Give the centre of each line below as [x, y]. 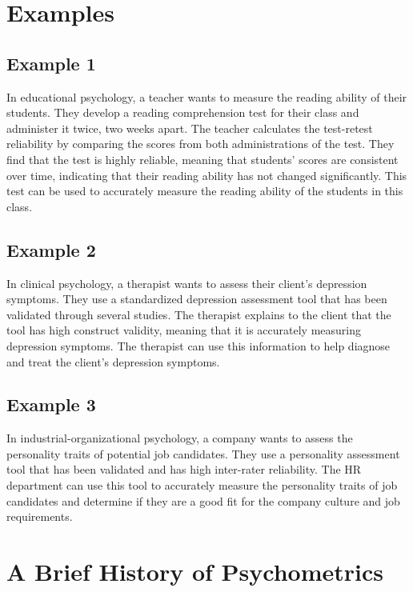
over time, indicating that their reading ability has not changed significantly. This [207, 175]
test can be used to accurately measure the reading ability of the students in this [205, 191]
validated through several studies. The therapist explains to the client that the [199, 314]
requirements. [40, 516]
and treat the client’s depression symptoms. [113, 361]
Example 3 [51, 404]
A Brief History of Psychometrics [195, 572]
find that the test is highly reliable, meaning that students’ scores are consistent [202, 159]
